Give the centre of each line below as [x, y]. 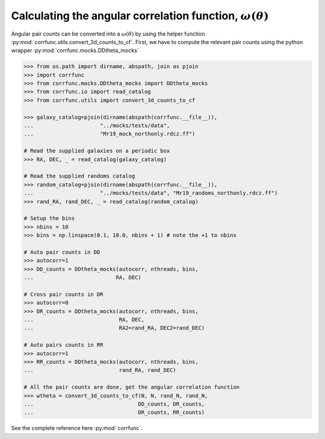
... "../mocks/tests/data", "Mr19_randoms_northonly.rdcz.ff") [151, 193]
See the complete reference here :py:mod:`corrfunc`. [77, 428]
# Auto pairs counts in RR [63, 345]
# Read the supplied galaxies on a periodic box [97, 151]
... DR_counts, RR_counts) [114, 412]
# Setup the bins [49, 218]
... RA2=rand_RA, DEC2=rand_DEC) [114, 328]
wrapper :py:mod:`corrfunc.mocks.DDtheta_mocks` [75, 51]
